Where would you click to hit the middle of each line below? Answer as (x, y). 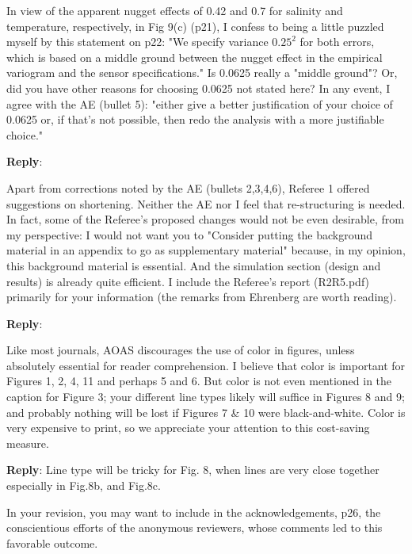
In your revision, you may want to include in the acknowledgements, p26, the (194, 512)
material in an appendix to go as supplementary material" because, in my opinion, (206, 250)
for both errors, (337, 42)
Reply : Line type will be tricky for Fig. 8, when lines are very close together (193, 470)
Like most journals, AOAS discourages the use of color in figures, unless (181, 350)
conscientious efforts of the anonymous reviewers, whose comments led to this (195, 527)
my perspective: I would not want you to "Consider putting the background (190, 234)
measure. (28, 443)
